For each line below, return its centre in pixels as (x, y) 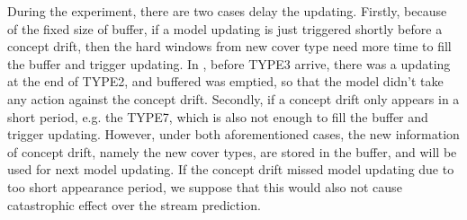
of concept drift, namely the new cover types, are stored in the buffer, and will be (232, 151)
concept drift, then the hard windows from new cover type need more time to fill (229, 46)
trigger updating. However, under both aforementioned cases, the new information (233, 134)
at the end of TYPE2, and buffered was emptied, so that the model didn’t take (225, 81)
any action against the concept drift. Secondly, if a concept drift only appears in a (233, 98)
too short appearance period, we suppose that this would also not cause (205, 186)
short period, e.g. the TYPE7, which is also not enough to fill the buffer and (218, 116)
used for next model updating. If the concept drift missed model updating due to (231, 169)
